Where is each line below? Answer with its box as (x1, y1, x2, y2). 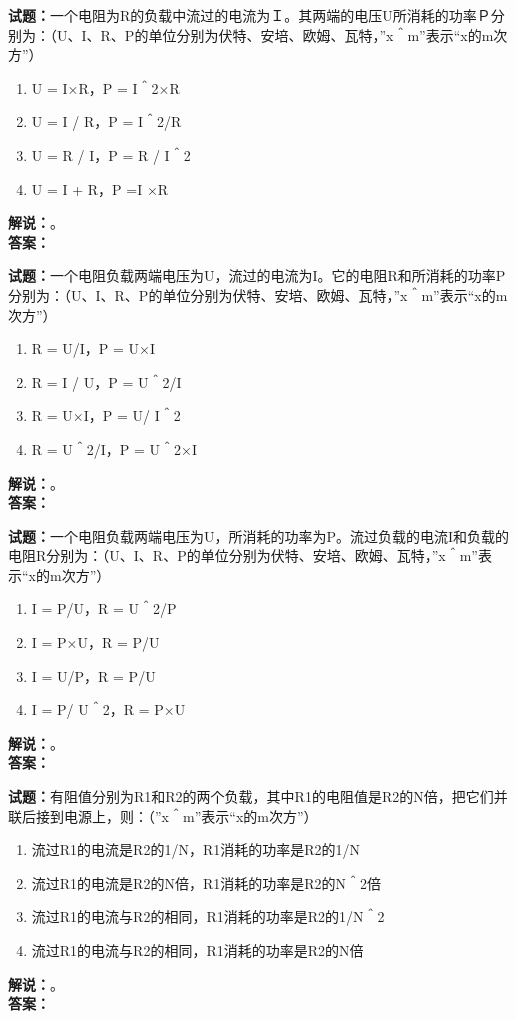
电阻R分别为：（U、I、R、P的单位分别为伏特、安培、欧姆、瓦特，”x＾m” (8, 545, 478, 566)
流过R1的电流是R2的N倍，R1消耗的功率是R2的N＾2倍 (31, 872, 382, 893)
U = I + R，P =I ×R (31, 178, 169, 199)
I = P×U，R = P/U (31, 632, 160, 653)
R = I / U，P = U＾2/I (31, 371, 182, 392)
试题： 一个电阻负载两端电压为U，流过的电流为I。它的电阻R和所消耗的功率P (8, 265, 506, 286)
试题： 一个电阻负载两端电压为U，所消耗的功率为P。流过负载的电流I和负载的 (8, 525, 510, 546)
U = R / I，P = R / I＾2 (31, 144, 191, 165)
